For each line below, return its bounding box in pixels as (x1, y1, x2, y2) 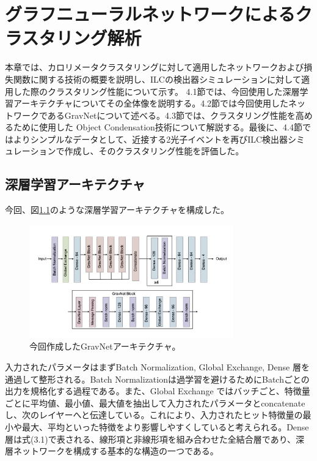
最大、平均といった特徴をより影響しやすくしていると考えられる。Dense (21, 420, 309, 433)
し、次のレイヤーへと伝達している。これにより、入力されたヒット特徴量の (5, 408, 303, 421)
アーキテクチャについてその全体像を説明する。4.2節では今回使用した (13, 97, 289, 110)
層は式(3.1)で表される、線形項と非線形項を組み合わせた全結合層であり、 (5, 432, 296, 445)
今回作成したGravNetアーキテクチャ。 (29, 340, 181, 353)
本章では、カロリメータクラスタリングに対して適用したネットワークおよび (5, 61, 304, 73)
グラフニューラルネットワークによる (5, 1, 296, 26)
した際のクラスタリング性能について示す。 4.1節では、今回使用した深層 (13, 84, 300, 97)
